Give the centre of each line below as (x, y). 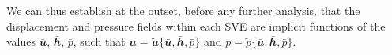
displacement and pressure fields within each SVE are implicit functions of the (196, 26)
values (21, 41)
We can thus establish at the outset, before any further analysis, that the (183, 10)
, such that (99, 41)
